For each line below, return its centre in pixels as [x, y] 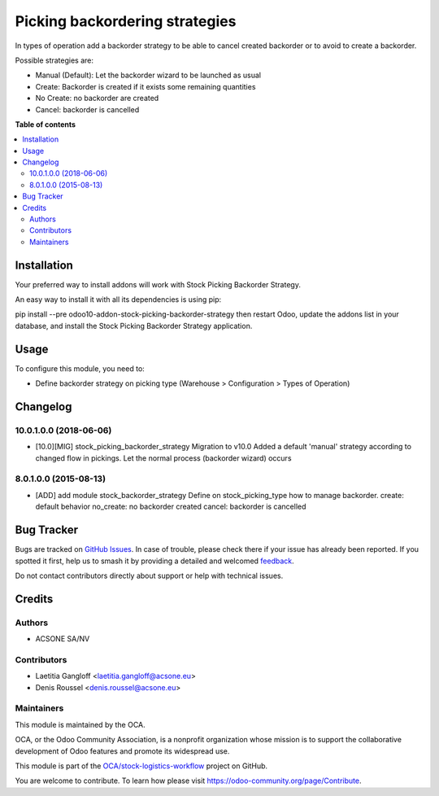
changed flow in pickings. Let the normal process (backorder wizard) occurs [163, 458]
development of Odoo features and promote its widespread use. [122, 751]
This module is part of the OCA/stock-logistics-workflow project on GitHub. [141, 766]
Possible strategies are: [54, 60]
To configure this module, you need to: [80, 368]
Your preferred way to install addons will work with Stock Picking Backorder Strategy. [158, 284]
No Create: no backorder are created [97, 98]
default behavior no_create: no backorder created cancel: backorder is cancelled [171, 507]
